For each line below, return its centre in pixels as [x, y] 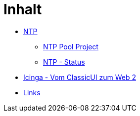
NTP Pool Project [71, 46]
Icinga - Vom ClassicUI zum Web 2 [80, 77]
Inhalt [23, 9]
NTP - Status [64, 62]
